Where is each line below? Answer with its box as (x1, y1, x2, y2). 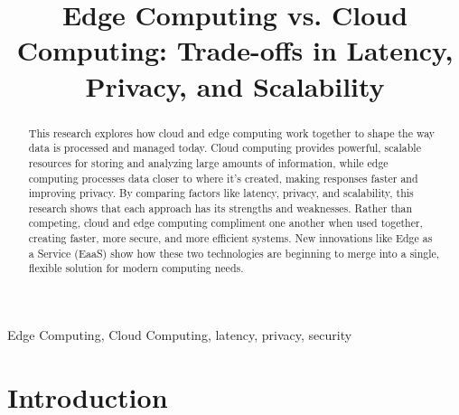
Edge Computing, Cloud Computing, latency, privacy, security (7, 325, 352, 344)
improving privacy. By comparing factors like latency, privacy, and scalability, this (28, 185, 414, 201)
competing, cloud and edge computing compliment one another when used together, (28, 215, 423, 231)
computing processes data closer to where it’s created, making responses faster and (28, 170, 418, 185)
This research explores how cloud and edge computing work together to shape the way (28, 125, 436, 140)
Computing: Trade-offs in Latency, (16, 32, 454, 69)
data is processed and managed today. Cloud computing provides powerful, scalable (28, 140, 421, 156)
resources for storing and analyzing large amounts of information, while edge (28, 155, 389, 170)
